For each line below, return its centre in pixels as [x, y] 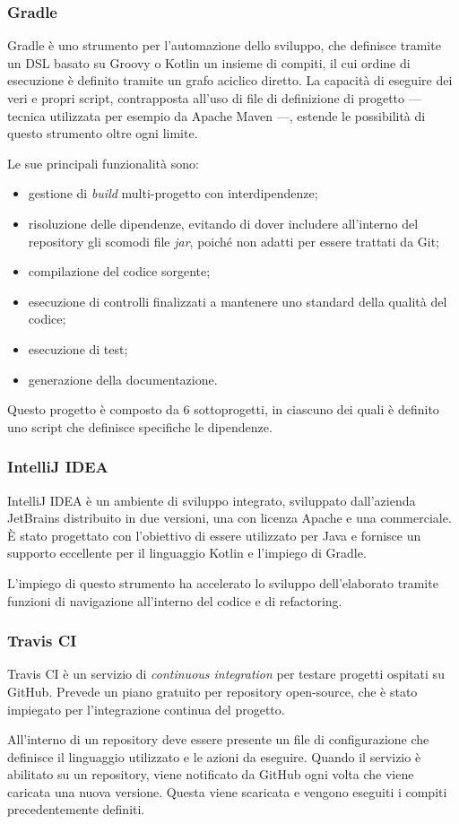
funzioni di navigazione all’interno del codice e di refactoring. [175, 600]
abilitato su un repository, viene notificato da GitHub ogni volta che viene [211, 774]
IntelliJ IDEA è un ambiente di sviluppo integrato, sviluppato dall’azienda [212, 500]
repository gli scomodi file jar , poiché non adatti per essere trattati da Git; [234, 241]
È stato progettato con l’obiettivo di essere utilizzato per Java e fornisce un [214, 535]
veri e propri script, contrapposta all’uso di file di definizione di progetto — [214, 98]
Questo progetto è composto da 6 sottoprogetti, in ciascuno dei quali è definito [223, 409]
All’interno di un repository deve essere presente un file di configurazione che [218, 739]
